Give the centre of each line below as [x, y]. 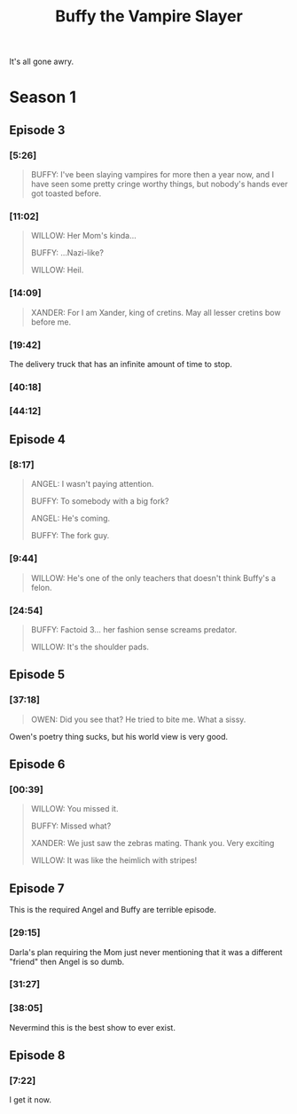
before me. [51, 322]
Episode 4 [38, 439]
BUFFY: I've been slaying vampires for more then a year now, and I [152, 175]
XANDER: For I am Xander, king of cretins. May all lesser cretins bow [156, 312]
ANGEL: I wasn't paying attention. [92, 484]
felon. [41, 587]
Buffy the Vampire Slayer [149, 16]
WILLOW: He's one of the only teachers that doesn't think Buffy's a [153, 577]
